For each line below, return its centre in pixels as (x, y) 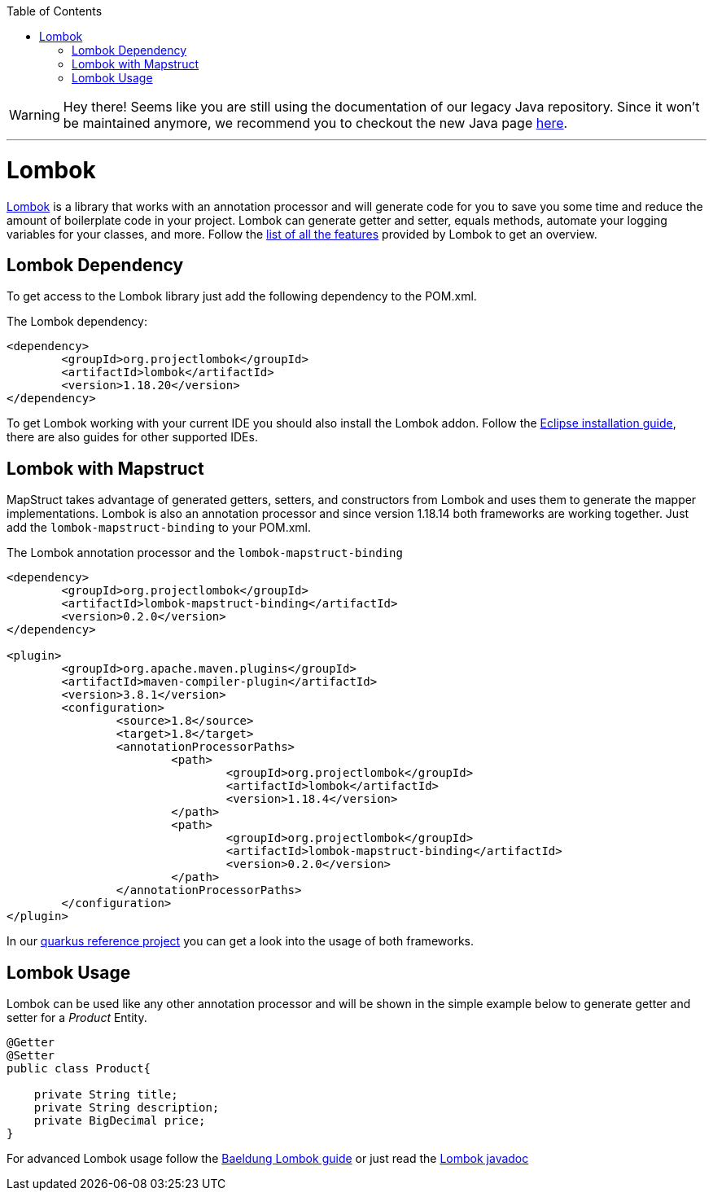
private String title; (106, 1095)
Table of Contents (55, 11)
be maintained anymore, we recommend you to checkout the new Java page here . (315, 123)
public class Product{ (79, 1069)
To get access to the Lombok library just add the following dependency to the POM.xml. (242, 296)
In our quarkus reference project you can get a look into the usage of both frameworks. (240, 941)
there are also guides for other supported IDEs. (132, 437)
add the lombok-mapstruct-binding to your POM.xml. (159, 528)
